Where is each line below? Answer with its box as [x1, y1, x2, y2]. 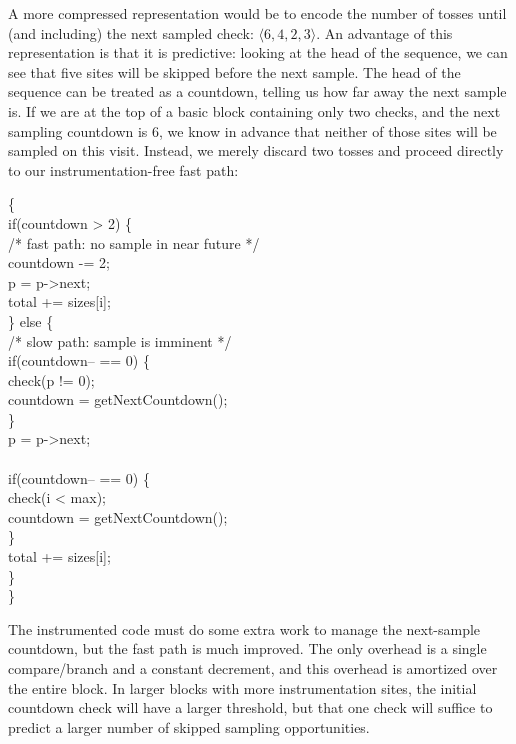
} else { [8, 310, 54, 331]
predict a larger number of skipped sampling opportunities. [8, 716, 370, 737]
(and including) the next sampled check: [8, 22, 254, 43]
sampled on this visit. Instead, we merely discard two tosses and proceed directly [8, 140, 504, 161]
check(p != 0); [8, 369, 95, 390]
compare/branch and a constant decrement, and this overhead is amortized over [8, 658, 498, 678]
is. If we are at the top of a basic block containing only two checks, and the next [8, 100, 501, 121]
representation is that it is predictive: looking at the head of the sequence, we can [8, 42, 508, 63]
